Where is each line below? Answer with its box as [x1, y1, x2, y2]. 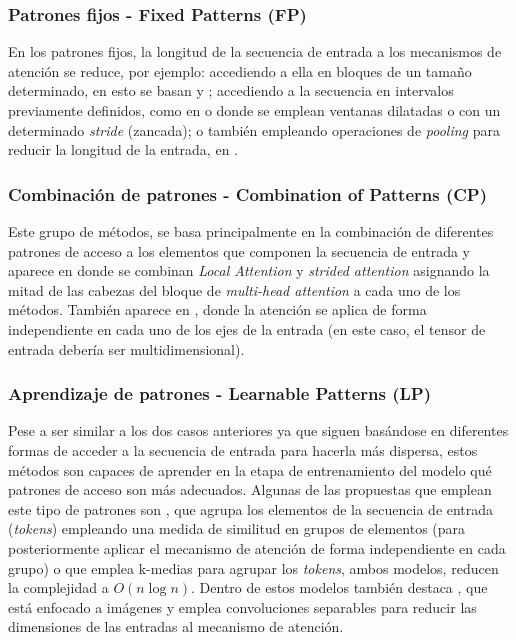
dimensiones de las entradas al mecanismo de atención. [8, 616, 344, 637]
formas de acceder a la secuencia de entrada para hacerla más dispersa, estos [8, 439, 478, 460]
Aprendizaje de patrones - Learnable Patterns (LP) [8, 381, 431, 406]
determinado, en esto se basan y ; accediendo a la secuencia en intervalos [8, 80, 454, 101]
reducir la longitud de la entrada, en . [8, 139, 238, 160]
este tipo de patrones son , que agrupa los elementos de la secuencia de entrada [8, 498, 494, 519]
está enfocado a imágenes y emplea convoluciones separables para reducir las [8, 596, 477, 617]
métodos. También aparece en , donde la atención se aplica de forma [8, 299, 427, 320]
